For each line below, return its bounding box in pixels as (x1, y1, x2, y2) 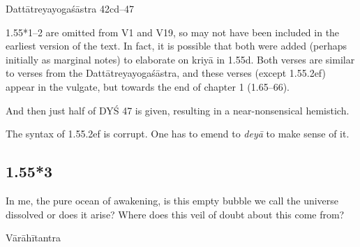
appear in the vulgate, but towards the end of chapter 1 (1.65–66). (6, 79, 290, 93)
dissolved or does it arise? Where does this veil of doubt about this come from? (6, 207, 345, 221)
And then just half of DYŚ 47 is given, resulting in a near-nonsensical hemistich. (6, 103, 350, 117)
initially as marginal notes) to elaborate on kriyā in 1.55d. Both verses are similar (6, 52, 355, 66)
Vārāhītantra (6, 230, 61, 245)
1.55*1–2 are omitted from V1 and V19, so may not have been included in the (6, 24, 340, 39)
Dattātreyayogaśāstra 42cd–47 (6, 1, 134, 15)
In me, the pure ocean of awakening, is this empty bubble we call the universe (6, 193, 339, 207)
